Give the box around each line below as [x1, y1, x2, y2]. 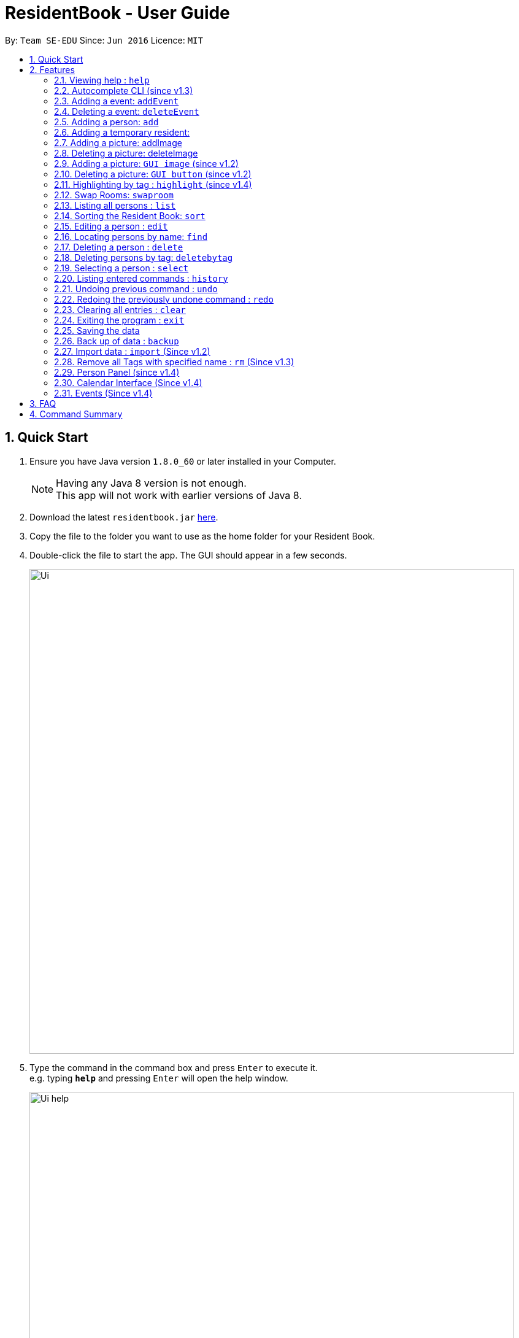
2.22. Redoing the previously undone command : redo [54, 293, 274, 304]
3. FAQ [29, 398, 56, 409]
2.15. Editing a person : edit [54, 220, 168, 231]
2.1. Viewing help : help [54, 74, 150, 85]
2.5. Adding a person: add [54, 116, 159, 127]
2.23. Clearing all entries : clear [54, 304, 186, 315]
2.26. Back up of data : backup [54, 335, 179, 346]
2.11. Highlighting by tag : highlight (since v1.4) [54, 179, 252, 190]
